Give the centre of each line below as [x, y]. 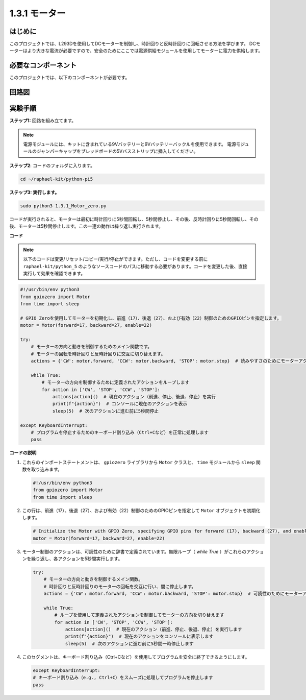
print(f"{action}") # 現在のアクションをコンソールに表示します [139, 636]
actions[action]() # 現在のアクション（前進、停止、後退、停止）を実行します [154, 630]
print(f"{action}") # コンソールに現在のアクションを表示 [120, 404]
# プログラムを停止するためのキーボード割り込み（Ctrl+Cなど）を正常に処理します [120, 432]
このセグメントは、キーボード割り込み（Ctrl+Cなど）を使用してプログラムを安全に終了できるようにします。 [136, 657]
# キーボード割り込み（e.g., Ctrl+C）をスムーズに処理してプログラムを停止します [123, 678]
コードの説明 [23, 453]
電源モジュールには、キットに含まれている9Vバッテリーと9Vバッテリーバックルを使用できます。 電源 [130, 144]
